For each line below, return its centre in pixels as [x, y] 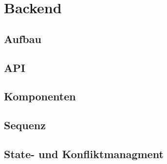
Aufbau [23, 38]
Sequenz [25, 125]
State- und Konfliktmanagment [84, 153]
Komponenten [40, 96]
